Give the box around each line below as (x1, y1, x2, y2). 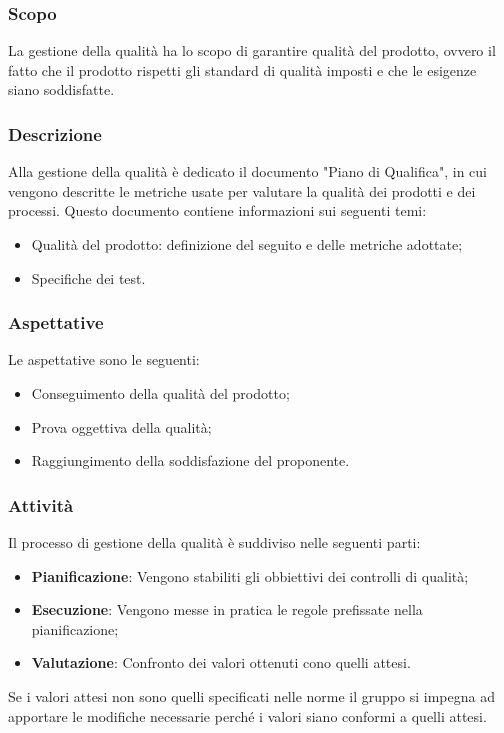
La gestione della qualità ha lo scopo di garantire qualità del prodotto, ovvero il (8, 40, 496, 61)
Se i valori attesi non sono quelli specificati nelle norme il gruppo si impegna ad (8, 685, 495, 706)
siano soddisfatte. (8, 79, 115, 100)
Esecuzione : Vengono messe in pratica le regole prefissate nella (31, 599, 423, 620)
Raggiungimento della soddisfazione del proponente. (31, 450, 350, 471)
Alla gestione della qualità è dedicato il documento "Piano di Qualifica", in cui (8, 161, 487, 182)
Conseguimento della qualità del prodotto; (31, 383, 290, 403)
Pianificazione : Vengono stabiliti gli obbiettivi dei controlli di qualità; (31, 565, 469, 586)
